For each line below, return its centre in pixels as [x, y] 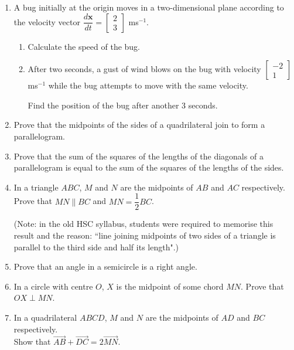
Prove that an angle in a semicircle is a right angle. [105, 266]
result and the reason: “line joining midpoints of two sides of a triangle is [145, 235]
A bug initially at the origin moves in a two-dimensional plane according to [149, 7]
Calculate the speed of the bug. [84, 46]
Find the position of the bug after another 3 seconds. [123, 105]
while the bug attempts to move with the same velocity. [148, 85]
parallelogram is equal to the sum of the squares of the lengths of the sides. [149, 167]
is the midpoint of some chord [170, 286]
